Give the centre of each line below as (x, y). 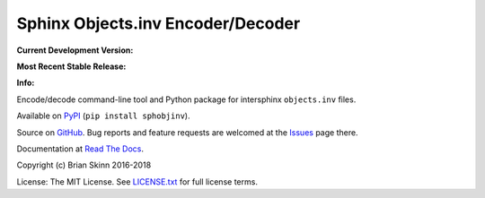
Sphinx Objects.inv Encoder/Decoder (159, 23)
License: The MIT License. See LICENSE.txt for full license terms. (137, 181)
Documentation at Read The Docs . (80, 149)
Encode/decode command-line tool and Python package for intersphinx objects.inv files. (186, 99)
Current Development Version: (75, 50)
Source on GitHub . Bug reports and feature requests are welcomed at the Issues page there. (187, 132)
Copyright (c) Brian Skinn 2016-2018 (84, 165)
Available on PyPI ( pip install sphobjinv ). (103, 116)
